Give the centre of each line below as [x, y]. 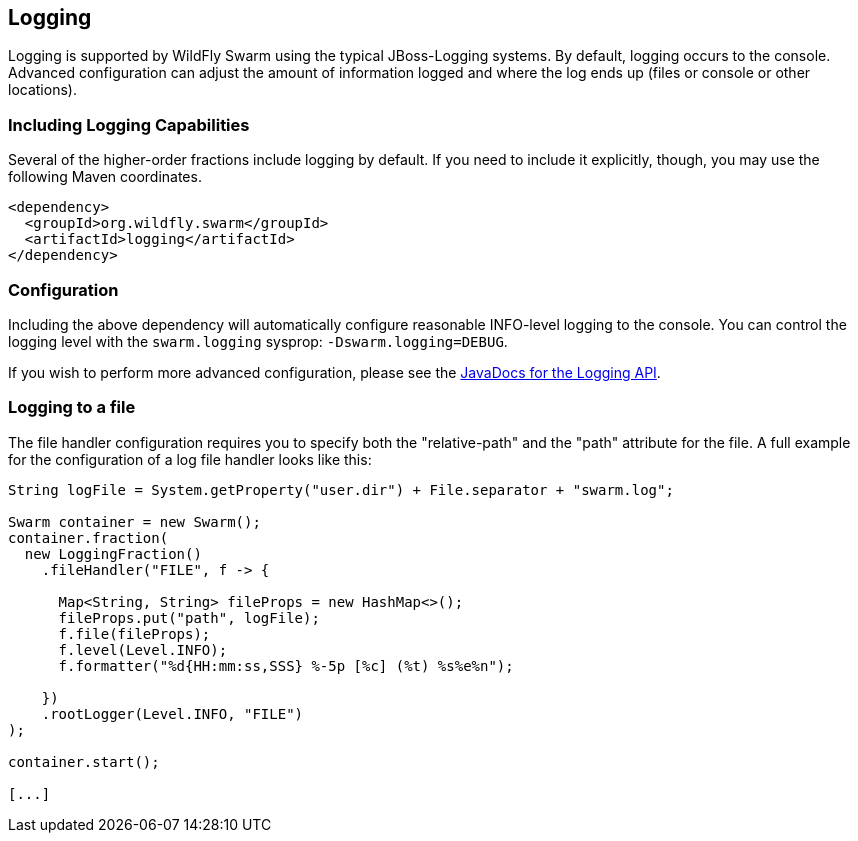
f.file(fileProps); [134, 633]
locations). [42, 90]
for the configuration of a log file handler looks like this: [190, 459]
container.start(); [84, 761]
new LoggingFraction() [113, 553]
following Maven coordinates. [105, 177]
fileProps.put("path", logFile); [189, 617]
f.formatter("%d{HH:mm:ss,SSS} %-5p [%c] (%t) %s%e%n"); [286, 665]
